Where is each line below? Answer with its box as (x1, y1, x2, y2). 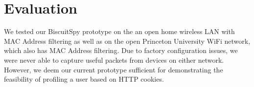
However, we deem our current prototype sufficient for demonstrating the (4, 64, 223, 74)
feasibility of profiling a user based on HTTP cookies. (4, 74, 164, 84)
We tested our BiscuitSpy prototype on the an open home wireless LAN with (4, 26, 235, 36)
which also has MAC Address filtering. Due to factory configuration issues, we (4, 45, 238, 55)
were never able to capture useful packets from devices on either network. (4, 54, 224, 65)
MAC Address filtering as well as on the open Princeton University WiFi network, (4, 35, 251, 46)
